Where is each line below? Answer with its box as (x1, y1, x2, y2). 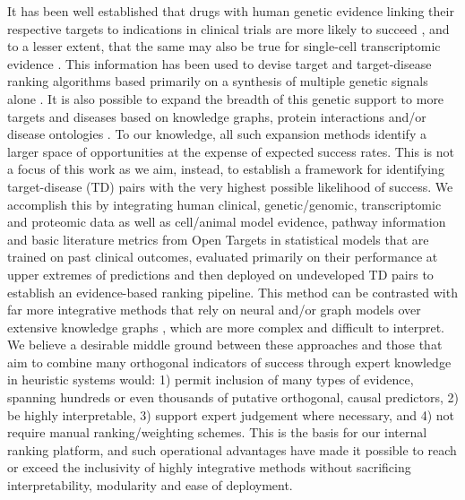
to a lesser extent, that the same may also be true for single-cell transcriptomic (7, 37, 441, 56)
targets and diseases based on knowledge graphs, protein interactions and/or (7, 107, 426, 125)
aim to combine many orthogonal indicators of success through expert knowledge (7, 352, 452, 371)
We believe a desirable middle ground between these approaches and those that (7, 335, 443, 354)
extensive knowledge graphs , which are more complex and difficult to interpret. (7, 317, 445, 336)
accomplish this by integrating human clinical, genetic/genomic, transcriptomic (7, 194, 442, 213)
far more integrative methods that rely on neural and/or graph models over (7, 300, 421, 319)
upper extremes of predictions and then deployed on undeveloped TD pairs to (7, 264, 434, 283)
